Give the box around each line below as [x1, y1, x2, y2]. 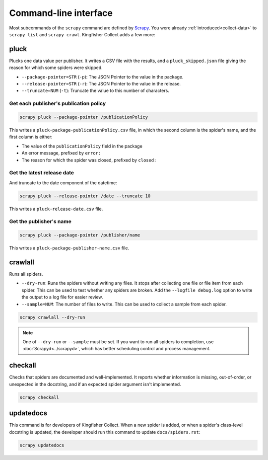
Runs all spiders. [9, 271, 43, 277]
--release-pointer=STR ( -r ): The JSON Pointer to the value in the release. [21, 81, 181, 87]
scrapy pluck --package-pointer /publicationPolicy [19, 114, 148, 120]
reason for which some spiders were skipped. [9, 65, 103, 71]
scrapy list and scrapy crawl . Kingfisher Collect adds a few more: [9, 31, 156, 37]
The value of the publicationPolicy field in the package [21, 143, 142, 149]
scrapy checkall [19, 394, 60, 400]
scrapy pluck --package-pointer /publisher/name [19, 232, 140, 238]
